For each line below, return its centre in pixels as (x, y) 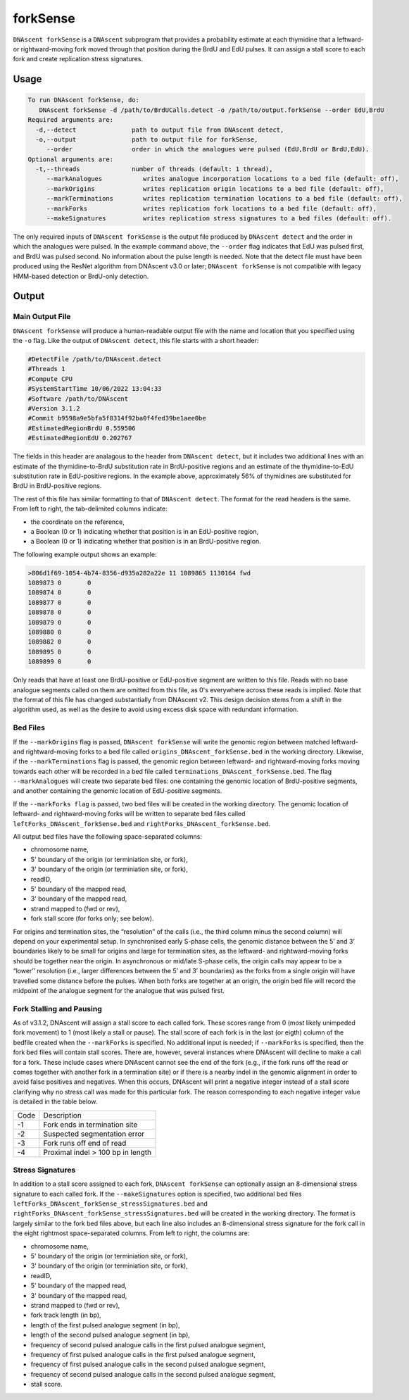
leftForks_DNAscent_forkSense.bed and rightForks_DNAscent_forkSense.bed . (142, 823)
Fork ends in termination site (90, 1125)
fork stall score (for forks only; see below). (92, 918)
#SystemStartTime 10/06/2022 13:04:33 (95, 389)
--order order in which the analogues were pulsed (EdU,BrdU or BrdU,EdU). (208, 149)
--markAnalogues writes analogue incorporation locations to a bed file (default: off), (222, 179)
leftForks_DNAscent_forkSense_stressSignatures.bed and (110, 1204)
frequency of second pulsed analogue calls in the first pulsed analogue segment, (148, 1344)
